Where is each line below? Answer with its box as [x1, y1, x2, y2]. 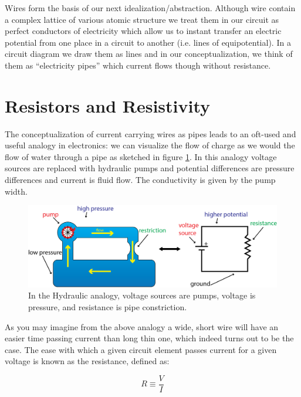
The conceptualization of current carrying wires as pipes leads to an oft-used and [5, 127, 296, 140]
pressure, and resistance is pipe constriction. [28, 300, 187, 313]
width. [5, 185, 28, 197]
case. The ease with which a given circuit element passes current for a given [5, 343, 277, 355]
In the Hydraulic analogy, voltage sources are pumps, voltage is [28, 289, 256, 301]
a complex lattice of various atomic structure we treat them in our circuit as [5, 13, 279, 25]
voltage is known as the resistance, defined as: [5, 355, 170, 367]
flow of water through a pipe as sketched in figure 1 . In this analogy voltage [5, 150, 277, 162]
